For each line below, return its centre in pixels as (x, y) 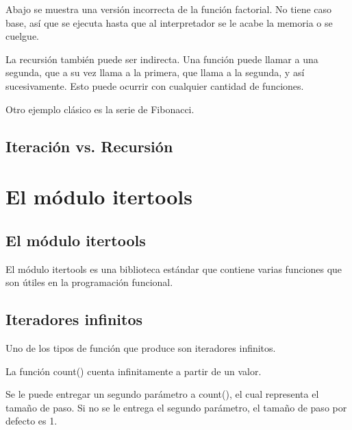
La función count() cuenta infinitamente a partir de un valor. (134, 371)
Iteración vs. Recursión (89, 146)
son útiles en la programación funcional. (89, 282)
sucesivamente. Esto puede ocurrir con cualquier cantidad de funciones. (155, 85)
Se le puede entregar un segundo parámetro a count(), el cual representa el (162, 394)
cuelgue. (22, 36)
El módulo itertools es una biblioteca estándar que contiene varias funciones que (174, 268)
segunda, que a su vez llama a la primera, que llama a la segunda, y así (155, 72)
